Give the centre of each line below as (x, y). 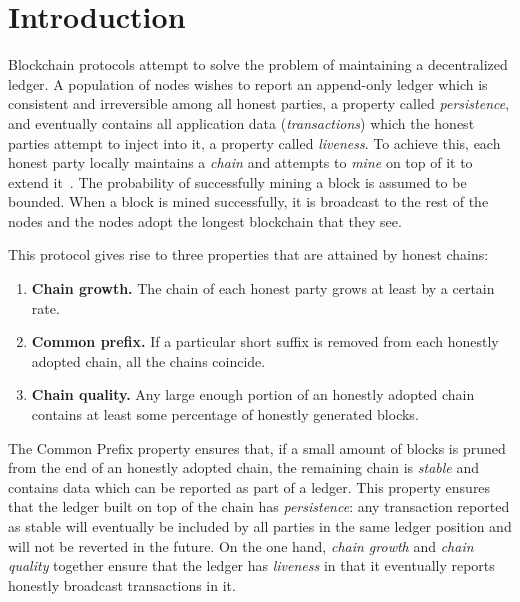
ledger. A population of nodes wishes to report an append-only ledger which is (248, 83)
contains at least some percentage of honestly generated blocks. (225, 414)
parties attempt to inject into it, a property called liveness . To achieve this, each (254, 142)
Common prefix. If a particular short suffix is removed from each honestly (265, 341)
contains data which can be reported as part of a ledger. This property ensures (249, 486)
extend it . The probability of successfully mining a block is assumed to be (237, 181)
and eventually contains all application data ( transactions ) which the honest (241, 122)
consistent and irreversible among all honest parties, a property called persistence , (259, 103)
